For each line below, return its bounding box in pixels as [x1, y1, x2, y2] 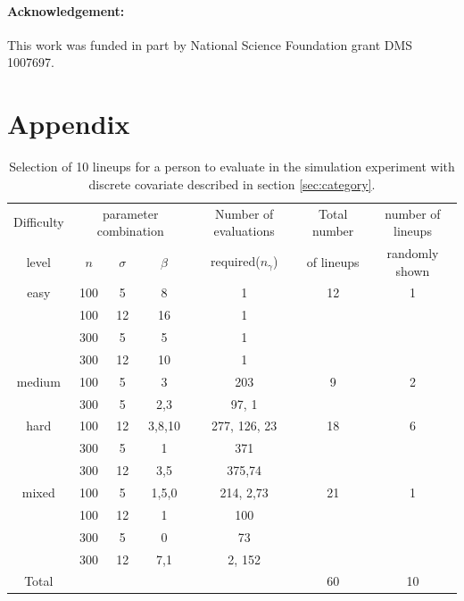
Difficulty [13, 213, 64, 231]
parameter [103, 204, 159, 222]
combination [96, 221, 164, 240]
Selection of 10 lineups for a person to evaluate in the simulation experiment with [9, 157, 455, 176]
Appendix [7, 105, 130, 142]
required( [210, 252, 261, 271]
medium [16, 371, 61, 390]
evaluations [213, 221, 275, 240]
